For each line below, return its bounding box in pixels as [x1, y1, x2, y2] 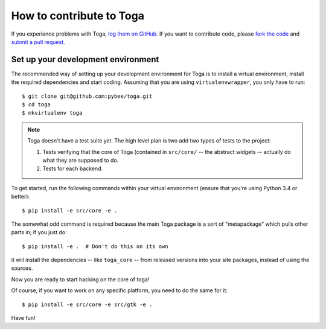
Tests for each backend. [42, 165, 103, 172]
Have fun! [11, 315, 36, 322]
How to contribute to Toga [11, 9, 145, 22]
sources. [11, 264, 33, 272]
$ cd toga [22, 101, 51, 108]
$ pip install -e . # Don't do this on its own [22, 243, 168, 250]
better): [11, 193, 30, 200]
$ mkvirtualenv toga [22, 109, 83, 117]
